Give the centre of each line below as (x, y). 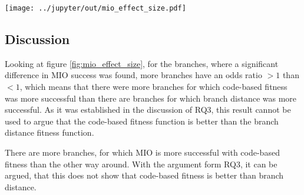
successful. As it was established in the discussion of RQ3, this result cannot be (148, 110)
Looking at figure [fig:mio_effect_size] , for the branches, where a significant (142, 63)
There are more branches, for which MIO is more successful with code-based (142, 152)
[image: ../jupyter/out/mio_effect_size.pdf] (95, 8)
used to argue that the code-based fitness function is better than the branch (142, 121)
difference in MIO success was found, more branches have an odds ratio (133, 75)
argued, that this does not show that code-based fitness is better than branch (144, 175)
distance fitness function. (49, 132)
